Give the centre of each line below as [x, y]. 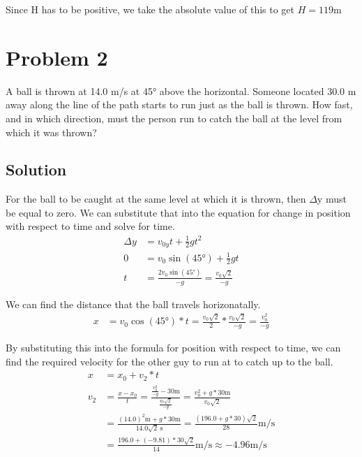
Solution [36, 169]
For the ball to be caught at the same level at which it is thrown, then [156, 199]
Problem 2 [57, 57]
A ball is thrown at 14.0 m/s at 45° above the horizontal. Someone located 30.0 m [181, 90]
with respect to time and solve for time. [90, 226]
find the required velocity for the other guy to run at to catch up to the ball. [169, 361]
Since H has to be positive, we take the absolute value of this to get [150, 9]
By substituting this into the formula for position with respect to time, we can [173, 347]
